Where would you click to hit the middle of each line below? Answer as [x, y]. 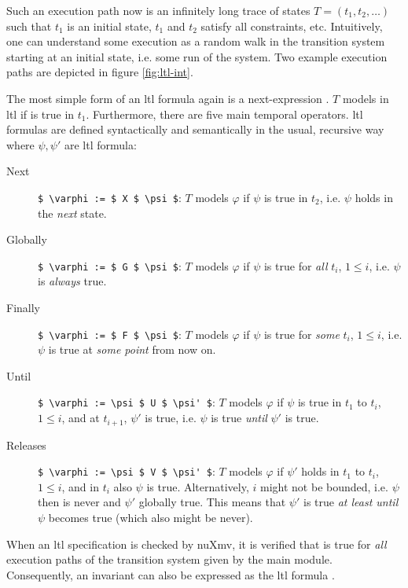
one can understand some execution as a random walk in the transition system [196, 41]
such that [29, 26]
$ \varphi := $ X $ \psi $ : [110, 197]
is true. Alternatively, [198, 486]
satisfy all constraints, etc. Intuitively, [292, 26]
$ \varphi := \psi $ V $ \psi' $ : [127, 471]
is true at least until [351, 502]
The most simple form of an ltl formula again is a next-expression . [168, 98]
